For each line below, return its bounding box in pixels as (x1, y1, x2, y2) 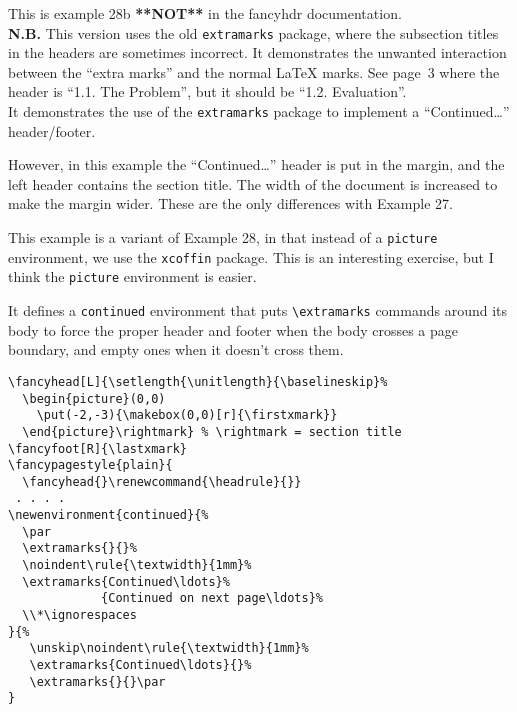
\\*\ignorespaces (22, 608, 137, 623)
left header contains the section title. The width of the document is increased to (8, 173, 498, 194)
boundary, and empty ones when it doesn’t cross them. (8, 339, 344, 360)
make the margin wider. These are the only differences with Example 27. (8, 193, 453, 214)
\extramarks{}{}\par (29, 674, 166, 689)
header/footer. (8, 120, 96, 141)
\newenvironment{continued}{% (8, 508, 209, 523)
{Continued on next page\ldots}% (101, 591, 323, 606)
